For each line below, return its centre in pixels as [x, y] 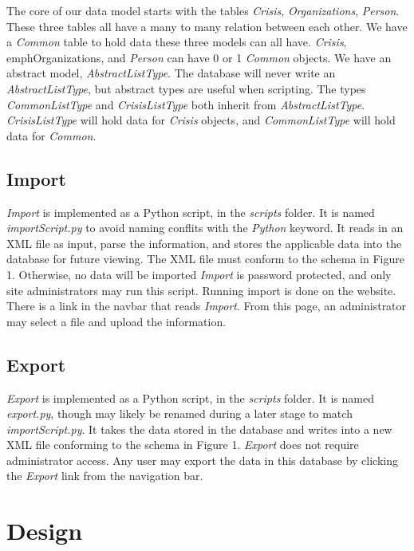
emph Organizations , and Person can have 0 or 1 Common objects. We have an [199, 57]
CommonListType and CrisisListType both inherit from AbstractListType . [186, 104]
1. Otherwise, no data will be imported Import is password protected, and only [199, 274]
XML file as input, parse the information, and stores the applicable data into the [204, 243]
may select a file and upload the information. [116, 321]
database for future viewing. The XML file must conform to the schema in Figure [205, 259]
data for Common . [51, 135]
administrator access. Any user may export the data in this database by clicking [202, 460]
